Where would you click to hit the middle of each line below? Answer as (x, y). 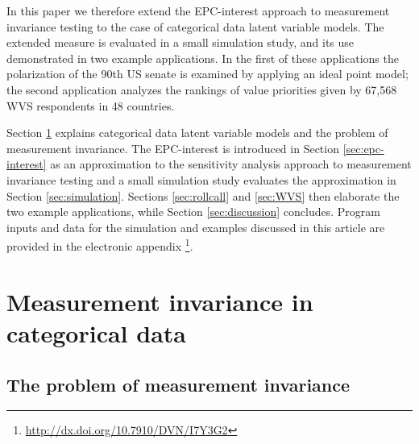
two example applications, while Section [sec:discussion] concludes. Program (193, 212)
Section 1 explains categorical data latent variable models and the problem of (197, 133)
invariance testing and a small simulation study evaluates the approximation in (201, 179)
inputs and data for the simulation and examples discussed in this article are (196, 227)
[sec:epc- (363, 148)
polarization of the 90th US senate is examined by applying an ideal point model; (207, 74)
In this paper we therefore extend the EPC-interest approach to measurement (198, 10)
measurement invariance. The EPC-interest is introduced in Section (173, 148)
